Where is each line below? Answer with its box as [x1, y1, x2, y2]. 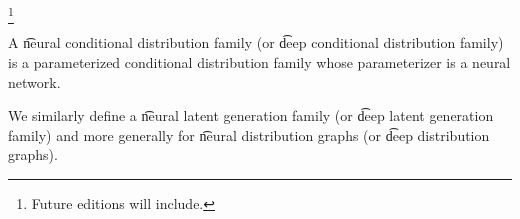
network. [8, 71, 61, 92]
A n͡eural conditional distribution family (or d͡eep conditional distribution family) [8, 32, 504, 53]
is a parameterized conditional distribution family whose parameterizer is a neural [8, 51, 511, 72]
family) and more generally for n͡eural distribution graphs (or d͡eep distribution [8, 124, 490, 145]
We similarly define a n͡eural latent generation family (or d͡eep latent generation [8, 105, 494, 126]
